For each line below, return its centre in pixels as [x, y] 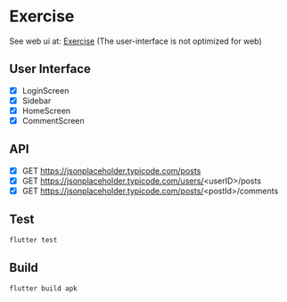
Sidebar [37, 101]
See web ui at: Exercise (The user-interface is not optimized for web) [136, 41]
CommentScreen [53, 120]
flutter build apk [43, 288]
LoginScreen [45, 90]
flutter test [33, 240]
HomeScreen [46, 110]
